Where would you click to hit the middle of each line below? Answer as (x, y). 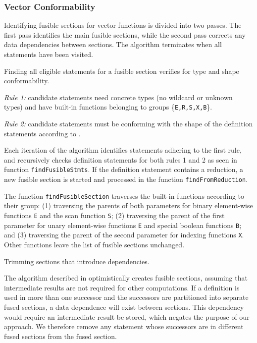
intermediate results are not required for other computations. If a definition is (122, 287)
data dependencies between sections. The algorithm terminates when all (113, 44)
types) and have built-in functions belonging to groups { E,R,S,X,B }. (108, 107)
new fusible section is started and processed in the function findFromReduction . (126, 179)
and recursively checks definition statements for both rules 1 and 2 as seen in (121, 159)
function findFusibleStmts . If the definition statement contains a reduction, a (124, 169)
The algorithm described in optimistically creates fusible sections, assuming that (126, 278)
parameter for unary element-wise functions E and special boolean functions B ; (123, 225)
